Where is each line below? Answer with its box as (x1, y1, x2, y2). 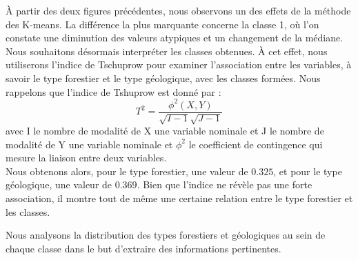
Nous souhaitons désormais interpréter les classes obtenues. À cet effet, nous (6, 43, 328, 58)
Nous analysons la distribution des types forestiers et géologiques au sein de (6, 228, 326, 242)
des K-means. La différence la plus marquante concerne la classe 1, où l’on (6, 17, 319, 31)
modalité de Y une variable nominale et (6, 137, 173, 151)
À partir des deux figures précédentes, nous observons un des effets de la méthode (6, 3, 351, 17)
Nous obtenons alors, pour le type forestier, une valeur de (6, 163, 248, 178)
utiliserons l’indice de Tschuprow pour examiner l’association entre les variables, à (6, 57, 352, 72)
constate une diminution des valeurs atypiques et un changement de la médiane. (6, 30, 344, 45)
